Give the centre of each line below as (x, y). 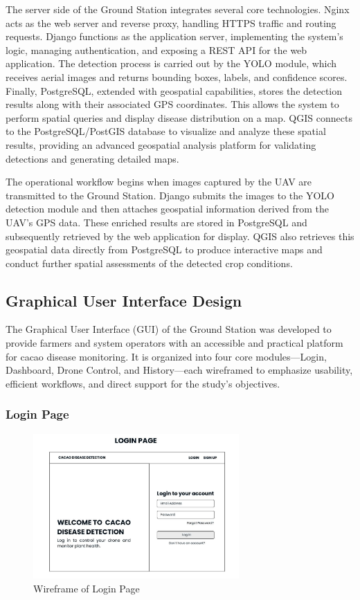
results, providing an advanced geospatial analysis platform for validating (161, 144)
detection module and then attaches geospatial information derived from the (167, 209)
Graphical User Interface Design (124, 300)
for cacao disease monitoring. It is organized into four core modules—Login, (166, 356)
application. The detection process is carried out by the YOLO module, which (171, 63)
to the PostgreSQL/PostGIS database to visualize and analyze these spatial (166, 131)
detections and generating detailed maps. (92, 158)
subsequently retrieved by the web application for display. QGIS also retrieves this (180, 236)
